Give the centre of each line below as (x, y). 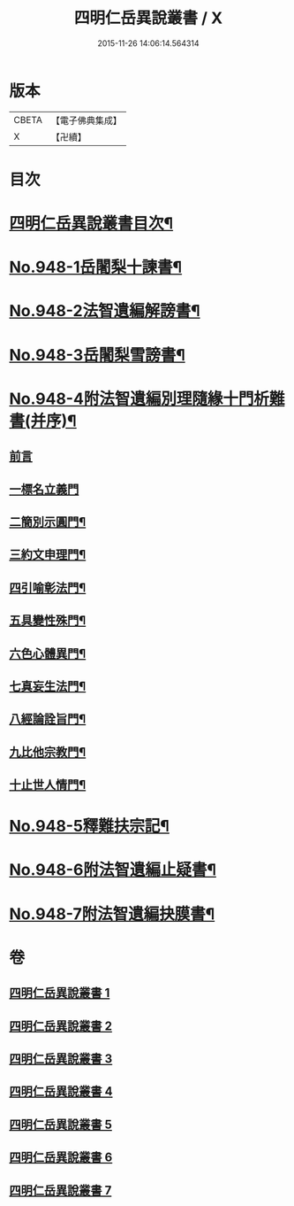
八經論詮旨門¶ (48, 719)
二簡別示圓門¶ (48, 522)
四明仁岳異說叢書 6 (61, 1158)
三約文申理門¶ (48, 555)
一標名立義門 (44, 489)
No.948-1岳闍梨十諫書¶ (96, 267)
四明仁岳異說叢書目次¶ (91, 224)
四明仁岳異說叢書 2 (61, 1026)
